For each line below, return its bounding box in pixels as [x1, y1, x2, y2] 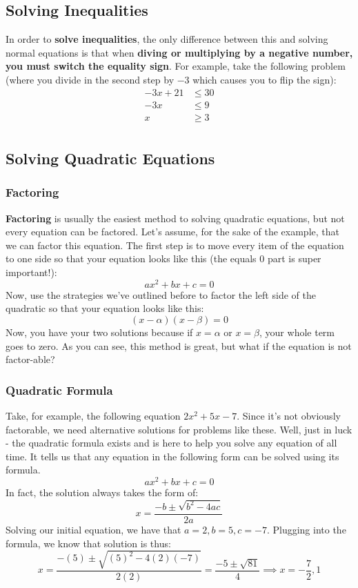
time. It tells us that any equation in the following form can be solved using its [6, 449, 339, 463]
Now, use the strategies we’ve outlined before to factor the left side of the [6, 287, 316, 302]
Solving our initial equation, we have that [6, 522, 181, 536]
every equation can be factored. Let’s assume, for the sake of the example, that [6, 224, 339, 239]
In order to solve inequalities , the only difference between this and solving [6, 32, 328, 46]
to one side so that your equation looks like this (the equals [6, 251, 257, 266]
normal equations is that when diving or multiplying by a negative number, [6, 45, 353, 59]
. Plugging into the [266, 522, 346, 536]
